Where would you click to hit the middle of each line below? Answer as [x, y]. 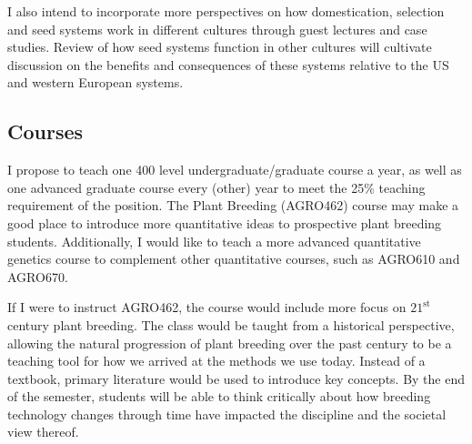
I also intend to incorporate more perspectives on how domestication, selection [226, 11]
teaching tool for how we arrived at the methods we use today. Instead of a [216, 361]
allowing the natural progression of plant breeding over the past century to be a [230, 343]
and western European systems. [95, 82]
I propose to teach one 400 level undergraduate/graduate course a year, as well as [235, 170]
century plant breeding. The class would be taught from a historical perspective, [231, 324]
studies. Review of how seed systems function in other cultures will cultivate [220, 47]
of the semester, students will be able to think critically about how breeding [219, 396]
